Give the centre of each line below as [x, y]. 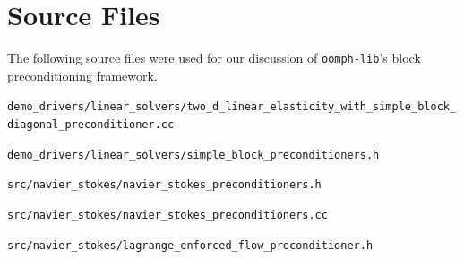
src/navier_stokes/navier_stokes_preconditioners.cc [168, 215]
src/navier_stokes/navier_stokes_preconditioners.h [164, 185]
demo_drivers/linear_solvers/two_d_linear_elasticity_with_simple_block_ [232, 107]
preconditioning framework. [82, 75]
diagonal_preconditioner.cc [91, 125]
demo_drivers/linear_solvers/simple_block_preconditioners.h [193, 155]
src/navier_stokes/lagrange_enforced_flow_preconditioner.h [190, 245]
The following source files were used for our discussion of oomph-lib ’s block [214, 58]
